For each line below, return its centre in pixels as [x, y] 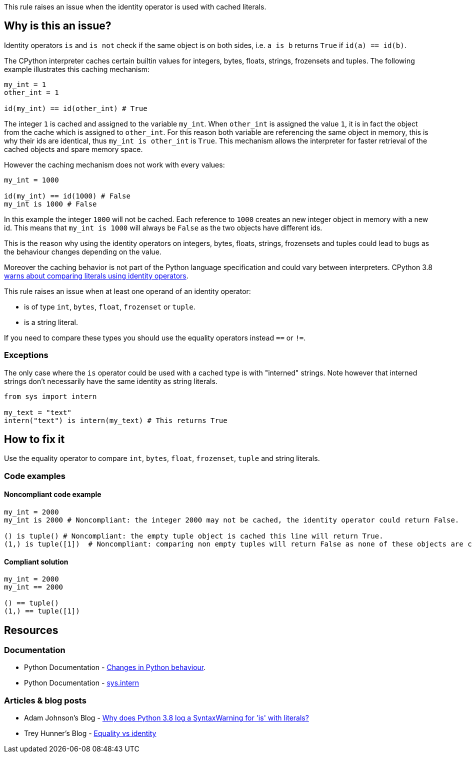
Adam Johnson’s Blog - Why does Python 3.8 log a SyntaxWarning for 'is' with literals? [166, 718]
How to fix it [34, 439]
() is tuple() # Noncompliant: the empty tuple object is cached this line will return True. [194, 536]
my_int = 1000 [31, 180]
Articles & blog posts [45, 700]
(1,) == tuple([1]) [42, 611]
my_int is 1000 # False [50, 204]
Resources [31, 630]
